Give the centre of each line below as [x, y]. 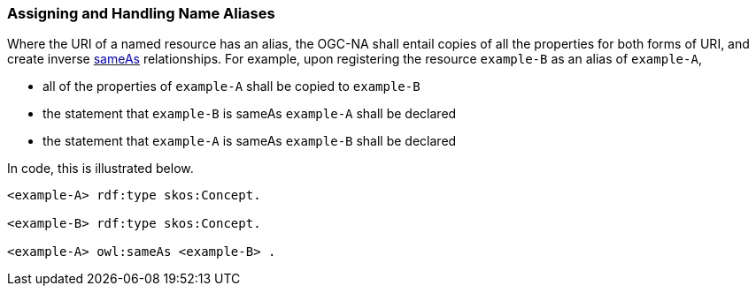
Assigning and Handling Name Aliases [141, 13]
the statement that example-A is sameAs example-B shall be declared [250, 141]
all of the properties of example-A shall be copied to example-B [231, 86]
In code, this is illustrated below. [100, 169]
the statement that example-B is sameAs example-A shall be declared [250, 114]
